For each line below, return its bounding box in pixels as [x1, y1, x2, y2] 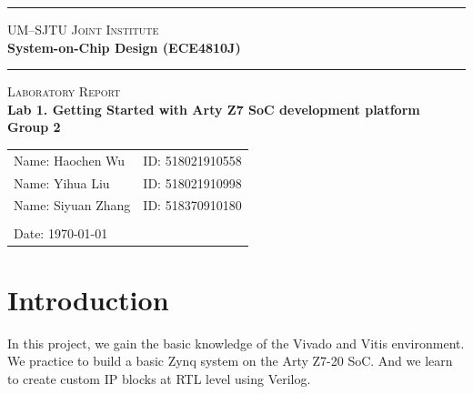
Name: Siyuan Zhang [14, 196, 131, 215]
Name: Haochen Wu [14, 150, 126, 169]
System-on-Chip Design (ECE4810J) [7, 37, 241, 56]
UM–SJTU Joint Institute [7, 20, 159, 38]
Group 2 [7, 117, 61, 136]
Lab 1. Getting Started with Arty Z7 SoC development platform [7, 99, 420, 118]
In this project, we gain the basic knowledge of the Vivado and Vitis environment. [7, 333, 465, 352]
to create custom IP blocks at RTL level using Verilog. [7, 369, 311, 388]
